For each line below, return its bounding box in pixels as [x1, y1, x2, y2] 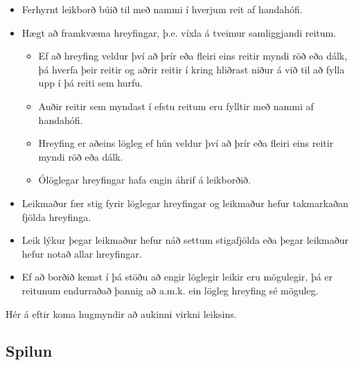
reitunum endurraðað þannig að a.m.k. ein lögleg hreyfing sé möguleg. [21, 283, 319, 297]
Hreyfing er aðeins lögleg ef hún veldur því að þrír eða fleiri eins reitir [38, 136, 334, 150]
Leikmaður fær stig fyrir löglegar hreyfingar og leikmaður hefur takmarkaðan [21, 195, 348, 210]
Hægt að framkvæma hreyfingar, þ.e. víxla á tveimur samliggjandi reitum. [21, 25, 337, 39]
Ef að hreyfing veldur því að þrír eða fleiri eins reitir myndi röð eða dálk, [38, 48, 348, 63]
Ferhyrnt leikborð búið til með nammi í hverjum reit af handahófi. [21, 2, 303, 16]
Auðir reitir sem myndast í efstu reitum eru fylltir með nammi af [38, 98, 314, 113]
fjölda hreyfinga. [21, 209, 91, 224]
